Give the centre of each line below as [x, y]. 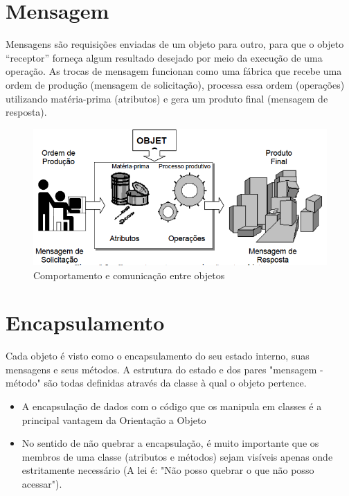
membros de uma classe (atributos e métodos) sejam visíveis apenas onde [177, 456]
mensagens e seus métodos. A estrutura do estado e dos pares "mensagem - [164, 369]
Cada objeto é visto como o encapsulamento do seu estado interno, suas [158, 356]
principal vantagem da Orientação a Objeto [114, 419]
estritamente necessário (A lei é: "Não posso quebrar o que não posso [168, 470]
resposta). [26, 112]
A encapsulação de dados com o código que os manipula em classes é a [172, 406]
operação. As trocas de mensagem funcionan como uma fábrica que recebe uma [174, 71]
